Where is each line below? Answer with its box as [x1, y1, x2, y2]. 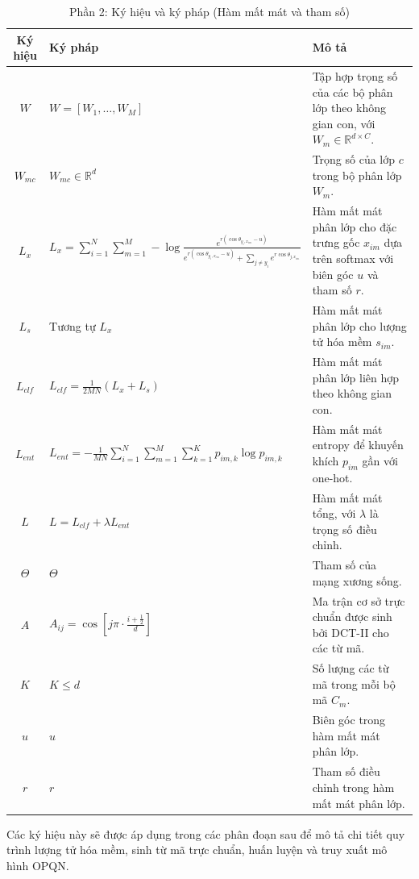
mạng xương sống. [312, 572, 402, 589]
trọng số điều [312, 520, 377, 537]
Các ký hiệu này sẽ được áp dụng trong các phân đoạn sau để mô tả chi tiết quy [6, 825, 405, 842]
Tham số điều [312, 763, 380, 780]
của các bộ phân [312, 83, 393, 100]
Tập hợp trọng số [312, 68, 398, 85]
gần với [362, 452, 398, 469]
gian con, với [312, 115, 375, 131]
